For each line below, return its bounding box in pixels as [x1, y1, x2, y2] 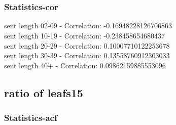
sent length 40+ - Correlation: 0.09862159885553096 [4, 60, 166, 70]
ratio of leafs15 [4, 85, 83, 100]
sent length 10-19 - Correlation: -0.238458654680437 [4, 30, 165, 40]
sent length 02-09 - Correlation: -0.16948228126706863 [4, 20, 172, 31]
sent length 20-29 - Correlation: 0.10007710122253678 [4, 40, 170, 51]
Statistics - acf [4, 111, 57, 124]
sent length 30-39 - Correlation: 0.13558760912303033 [4, 50, 170, 61]
